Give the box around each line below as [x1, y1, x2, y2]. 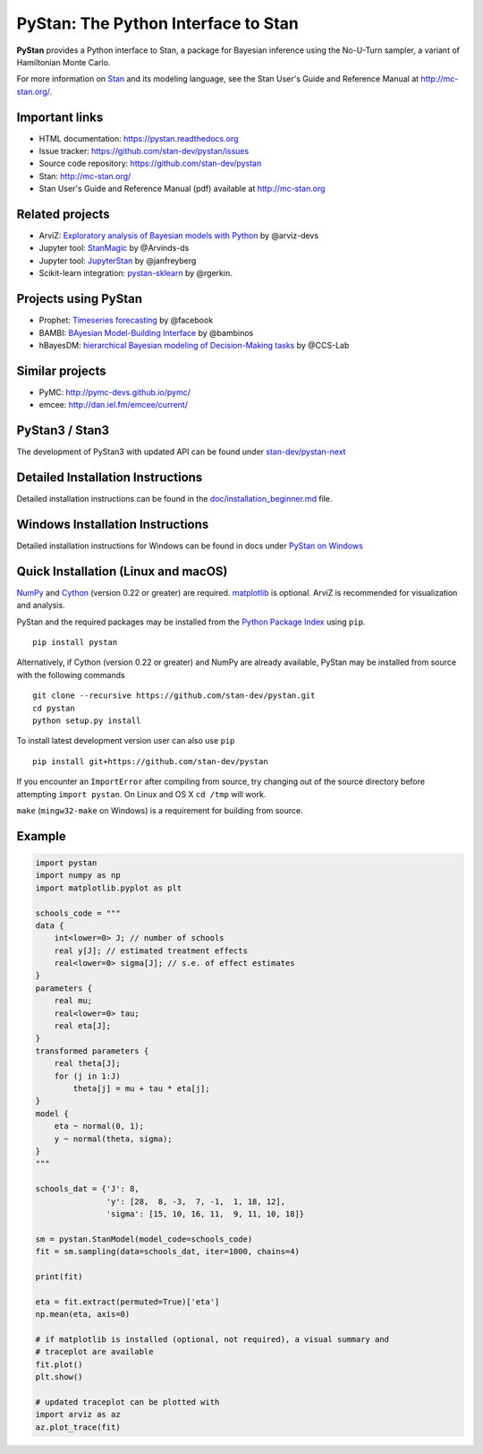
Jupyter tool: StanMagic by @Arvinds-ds [38, 243, 190, 254]
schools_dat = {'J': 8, [35, 1183, 140, 1194]
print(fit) [35, 1271, 83, 1281]
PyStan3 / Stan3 [16, 423, 110, 438]
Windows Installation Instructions [16, 516, 209, 532]
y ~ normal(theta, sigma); [54, 1133, 174, 1144]
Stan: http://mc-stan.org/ [38, 170, 131, 181]
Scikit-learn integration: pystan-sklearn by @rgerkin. [38, 268, 233, 279]
